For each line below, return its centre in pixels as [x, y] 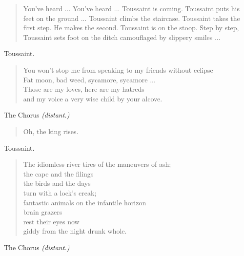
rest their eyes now [51, 221]
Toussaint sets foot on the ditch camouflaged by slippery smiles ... [122, 37]
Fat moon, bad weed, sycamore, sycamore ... [89, 79]
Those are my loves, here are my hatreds [84, 89]
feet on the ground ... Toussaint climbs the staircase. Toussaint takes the [132, 18]
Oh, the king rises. [51, 131]
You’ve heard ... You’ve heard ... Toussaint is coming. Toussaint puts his [131, 8]
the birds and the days [57, 183]
